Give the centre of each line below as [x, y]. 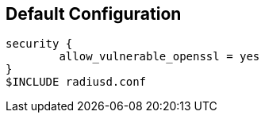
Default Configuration [94, 14]
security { [39, 44]
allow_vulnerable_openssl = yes [159, 57]
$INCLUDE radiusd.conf [76, 82]
